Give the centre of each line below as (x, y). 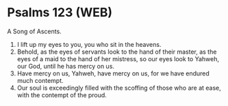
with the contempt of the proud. (62, 95)
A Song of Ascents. (34, 31)
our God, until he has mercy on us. (66, 66)
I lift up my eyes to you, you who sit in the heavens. (89, 44)
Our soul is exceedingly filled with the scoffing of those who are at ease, (119, 88)
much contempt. (40, 80)
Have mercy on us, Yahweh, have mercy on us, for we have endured (113, 73)
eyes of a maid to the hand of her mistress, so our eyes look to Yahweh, (118, 58)
